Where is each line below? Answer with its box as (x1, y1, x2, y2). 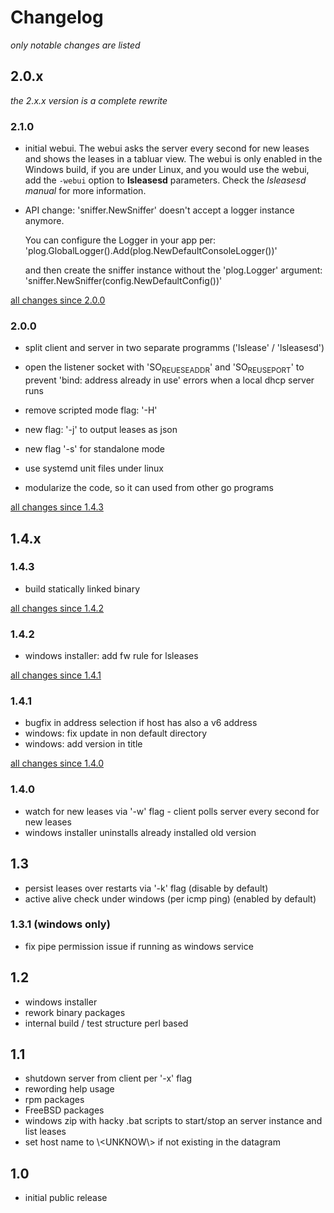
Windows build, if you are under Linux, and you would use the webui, (24, 164, 310, 176)
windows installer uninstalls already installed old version (24, 826, 257, 838)
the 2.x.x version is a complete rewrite (10, 94, 168, 106)
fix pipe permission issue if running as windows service (24, 940, 254, 952)
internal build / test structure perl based (24, 1017, 189, 1029)
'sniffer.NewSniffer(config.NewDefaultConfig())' (24, 275, 223, 287)
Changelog (10, 6, 104, 29)
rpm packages (24, 1094, 85, 1106)
